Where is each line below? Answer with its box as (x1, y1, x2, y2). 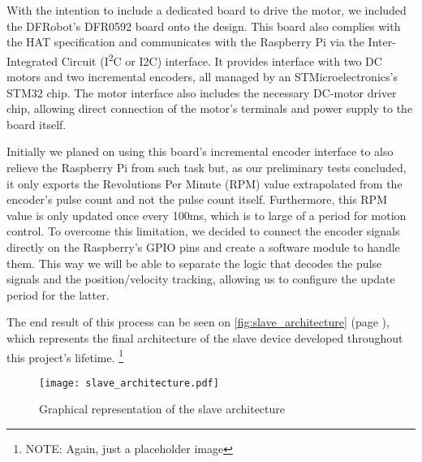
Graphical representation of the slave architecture (39, 400, 286, 417)
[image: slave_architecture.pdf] (39, 377, 219, 389)
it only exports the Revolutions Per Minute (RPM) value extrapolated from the (6, 175, 403, 192)
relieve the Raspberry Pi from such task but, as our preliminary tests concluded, (6, 159, 407, 175)
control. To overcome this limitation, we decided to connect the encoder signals (6, 222, 400, 240)
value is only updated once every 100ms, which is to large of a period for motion (6, 206, 407, 223)
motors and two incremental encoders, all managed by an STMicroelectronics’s (6, 68, 398, 85)
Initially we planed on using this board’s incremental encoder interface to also (6, 143, 394, 160)
